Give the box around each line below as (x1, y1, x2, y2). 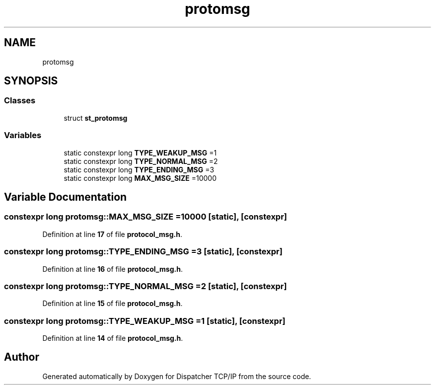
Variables (4, 130, 42, 141)
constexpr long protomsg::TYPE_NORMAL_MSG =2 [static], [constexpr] (4, 281, 287, 291)
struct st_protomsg (64, 113, 128, 122)
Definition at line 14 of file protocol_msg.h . (42, 334, 183, 343)
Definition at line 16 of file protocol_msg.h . (42, 264, 183, 273)
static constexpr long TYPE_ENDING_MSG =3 (64, 165, 215, 174)
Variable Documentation (4, 190, 127, 203)
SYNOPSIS (4, 75, 58, 87)
